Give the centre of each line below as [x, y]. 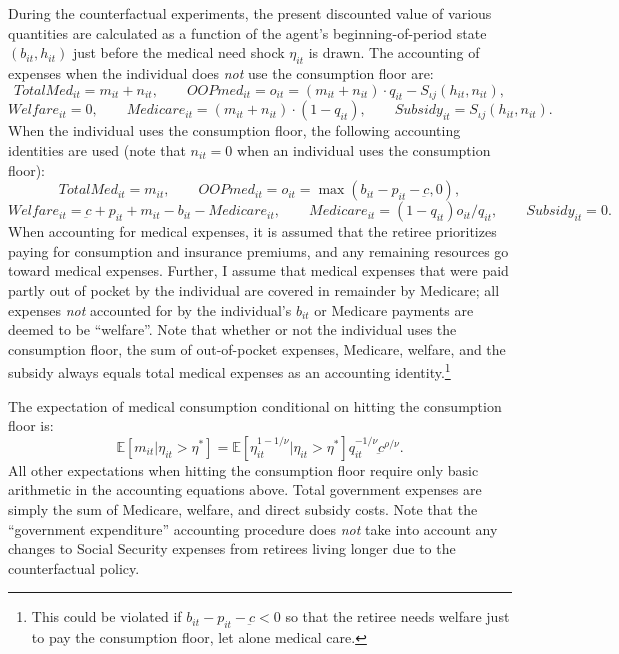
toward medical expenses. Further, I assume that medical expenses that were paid [258, 270]
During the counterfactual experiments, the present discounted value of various [250, 13]
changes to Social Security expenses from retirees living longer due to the [232, 548]
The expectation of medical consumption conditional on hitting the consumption [255, 405]
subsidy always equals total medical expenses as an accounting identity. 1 [229, 370]
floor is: [31, 425]
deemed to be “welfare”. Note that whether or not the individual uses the [232, 329]
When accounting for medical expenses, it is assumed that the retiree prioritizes [252, 231]
